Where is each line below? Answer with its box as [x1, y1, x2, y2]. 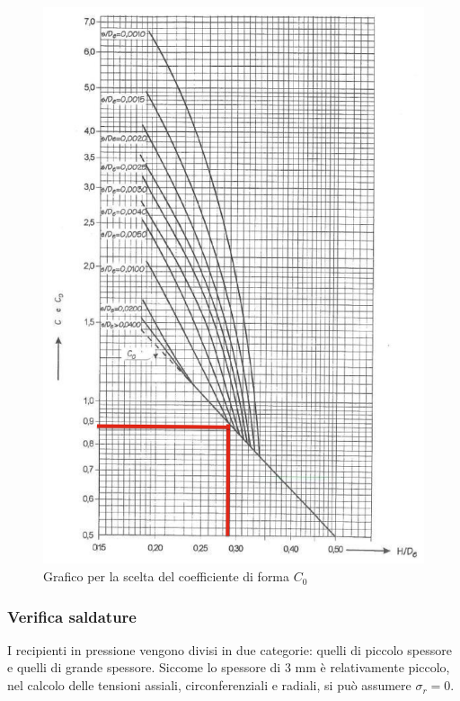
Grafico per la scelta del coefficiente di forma [43, 567, 290, 586]
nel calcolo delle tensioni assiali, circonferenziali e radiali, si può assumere [7, 676, 411, 695]
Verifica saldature [7, 605, 137, 627]
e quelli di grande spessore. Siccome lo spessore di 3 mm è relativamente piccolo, [7, 658, 450, 677]
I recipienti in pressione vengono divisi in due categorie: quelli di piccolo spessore [7, 640, 452, 659]
